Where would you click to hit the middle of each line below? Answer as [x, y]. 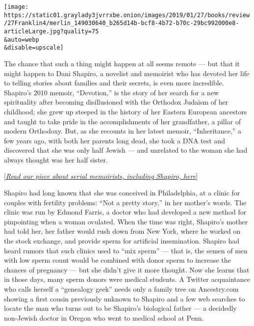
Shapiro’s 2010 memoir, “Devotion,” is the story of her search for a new [112, 92]
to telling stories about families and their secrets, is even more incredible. [114, 83]
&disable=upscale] [34, 48]
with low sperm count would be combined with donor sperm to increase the [117, 260]
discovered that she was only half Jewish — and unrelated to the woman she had [126, 150]
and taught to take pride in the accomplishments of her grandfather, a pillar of [122, 121]
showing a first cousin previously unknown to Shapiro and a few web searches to [125, 298]
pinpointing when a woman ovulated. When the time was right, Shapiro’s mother [126, 221]
